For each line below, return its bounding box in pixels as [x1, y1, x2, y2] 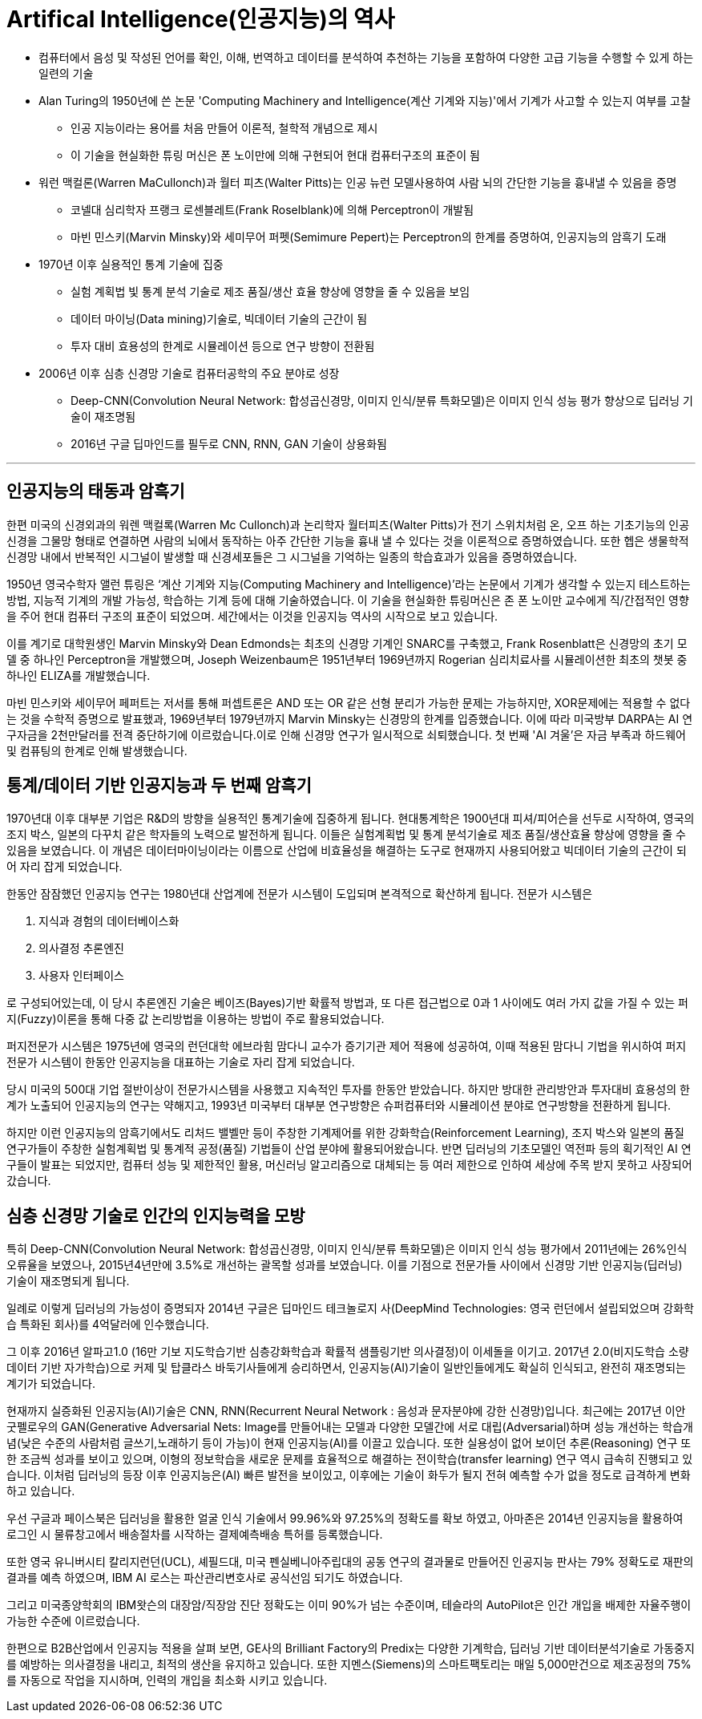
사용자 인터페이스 [38, 969, 124, 983]
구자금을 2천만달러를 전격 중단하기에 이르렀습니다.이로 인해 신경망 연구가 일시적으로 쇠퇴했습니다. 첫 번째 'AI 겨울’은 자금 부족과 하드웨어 [6, 727, 686, 742]
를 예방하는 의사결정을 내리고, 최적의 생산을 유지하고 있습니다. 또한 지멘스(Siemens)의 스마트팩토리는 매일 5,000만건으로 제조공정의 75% [6, 1657, 692, 1672]
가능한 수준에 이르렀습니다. [6, 1614, 140, 1628]
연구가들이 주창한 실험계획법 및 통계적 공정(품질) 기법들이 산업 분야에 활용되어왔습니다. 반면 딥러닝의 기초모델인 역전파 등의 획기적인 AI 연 [6, 1142, 692, 1156]
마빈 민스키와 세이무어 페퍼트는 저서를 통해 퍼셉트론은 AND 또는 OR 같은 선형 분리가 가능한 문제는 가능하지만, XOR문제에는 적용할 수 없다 [6, 695, 691, 710]
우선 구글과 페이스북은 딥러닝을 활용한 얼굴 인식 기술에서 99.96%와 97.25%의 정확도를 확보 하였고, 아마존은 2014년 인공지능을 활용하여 [6, 1511, 684, 1526]
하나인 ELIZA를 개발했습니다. [6, 668, 151, 682]
